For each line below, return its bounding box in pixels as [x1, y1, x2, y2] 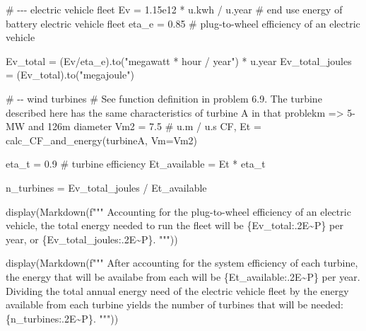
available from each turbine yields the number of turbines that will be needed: [6, 297, 343, 312]
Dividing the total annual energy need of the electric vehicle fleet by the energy [6, 283, 349, 298]
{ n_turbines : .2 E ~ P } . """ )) [6, 310, 119, 325]
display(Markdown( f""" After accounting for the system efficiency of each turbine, [6, 255, 358, 270]
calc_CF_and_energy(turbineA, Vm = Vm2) [6, 132, 197, 147]
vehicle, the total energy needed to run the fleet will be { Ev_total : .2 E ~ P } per [6, 218, 343, 233]
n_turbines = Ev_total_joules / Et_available [6, 180, 207, 194]
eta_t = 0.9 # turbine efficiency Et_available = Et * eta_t [6, 156, 266, 171]
